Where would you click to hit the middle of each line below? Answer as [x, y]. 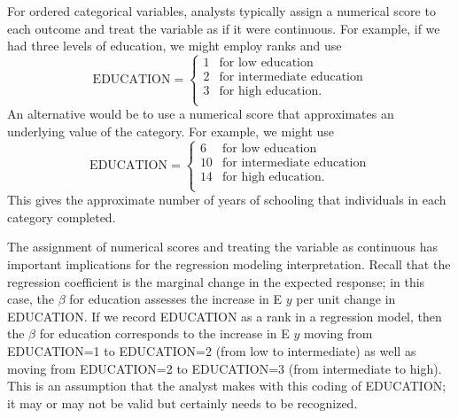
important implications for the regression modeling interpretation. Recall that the [229, 264]
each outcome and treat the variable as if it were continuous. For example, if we [224, 28]
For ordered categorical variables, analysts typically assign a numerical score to [221, 11]
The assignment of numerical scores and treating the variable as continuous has [222, 247]
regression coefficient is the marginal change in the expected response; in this [216, 281]
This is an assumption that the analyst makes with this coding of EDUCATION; [227, 386]
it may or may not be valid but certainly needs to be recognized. [182, 403]
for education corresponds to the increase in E [164, 333]
